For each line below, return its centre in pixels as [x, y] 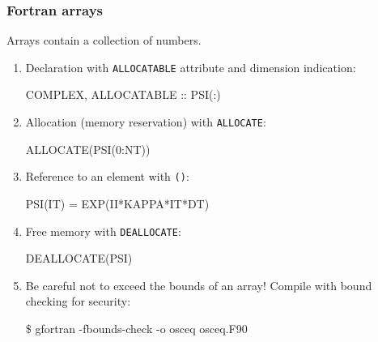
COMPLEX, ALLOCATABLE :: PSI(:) [123, 94]
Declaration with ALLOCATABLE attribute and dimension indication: [191, 67]
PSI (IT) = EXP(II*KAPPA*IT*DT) [117, 203]
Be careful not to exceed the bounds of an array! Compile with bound [199, 285]
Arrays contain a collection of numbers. [104, 40]
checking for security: [78, 301]
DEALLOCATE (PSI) [79, 258]
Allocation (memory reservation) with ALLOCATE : [146, 122]
